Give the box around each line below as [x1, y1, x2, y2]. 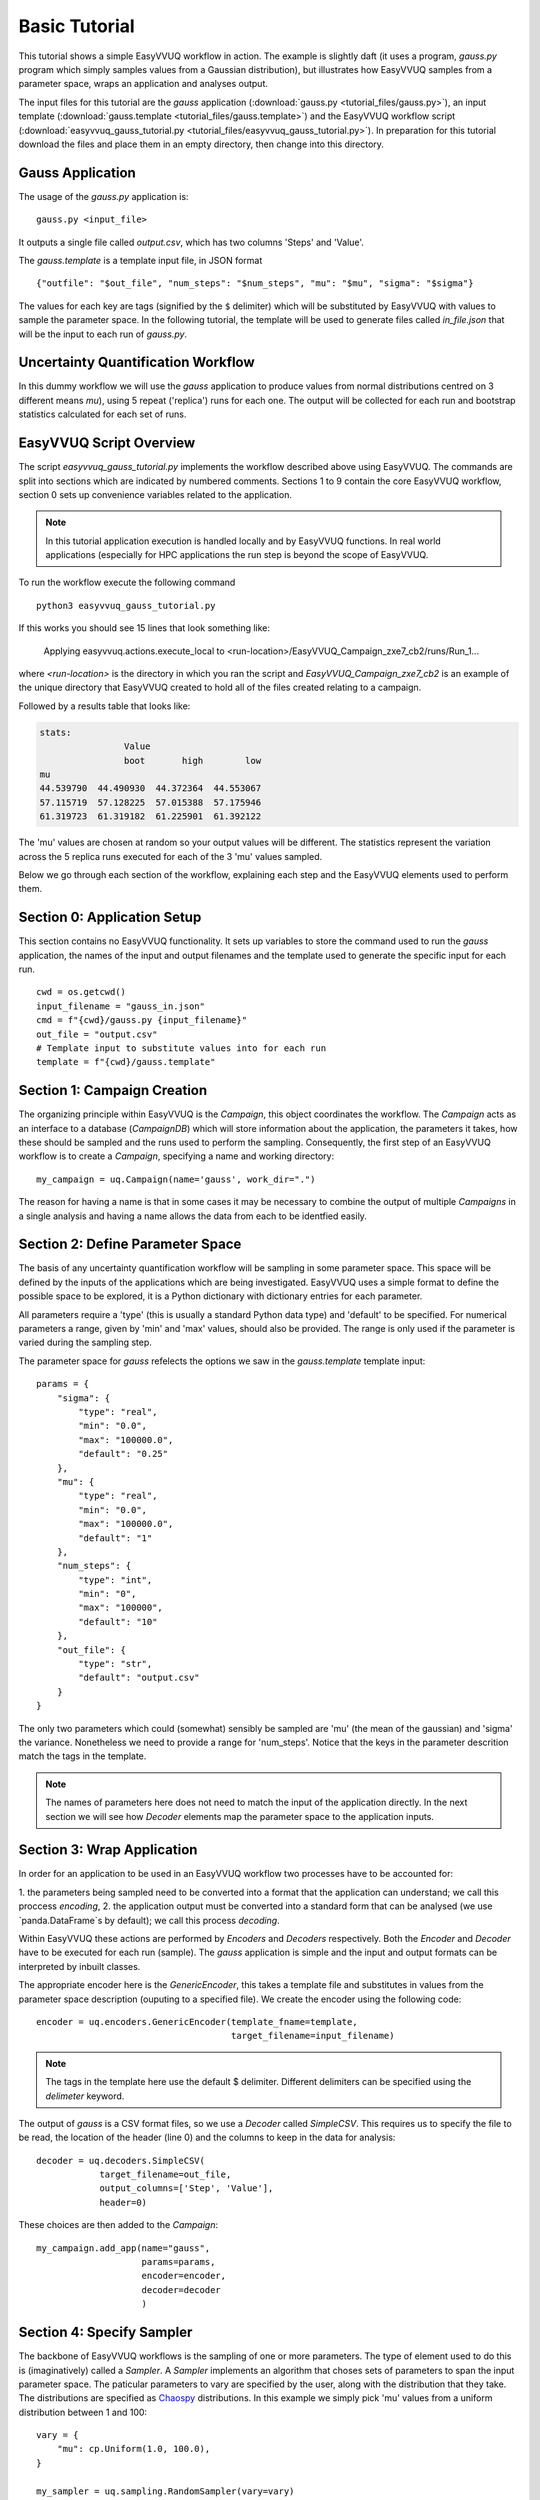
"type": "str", [78, 1658, 153, 1670]
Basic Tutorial [18, 15, 135, 37]
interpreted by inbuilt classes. [18, 1960, 141, 1972]
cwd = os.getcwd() [36, 986, 127, 998]
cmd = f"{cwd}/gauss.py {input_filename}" [36, 1015, 248, 1026]
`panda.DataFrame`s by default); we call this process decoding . [18, 1914, 280, 1926]
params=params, [141, 2256, 216, 2268]
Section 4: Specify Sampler [18, 2324, 193, 2341]
